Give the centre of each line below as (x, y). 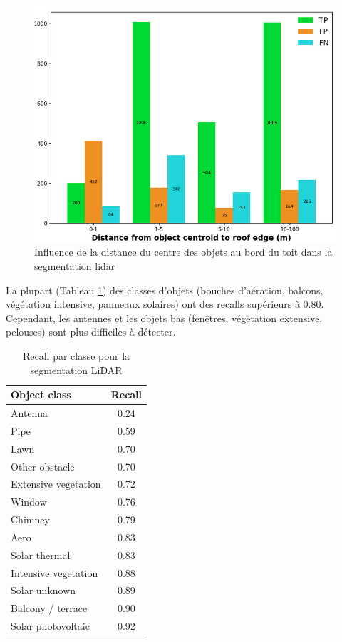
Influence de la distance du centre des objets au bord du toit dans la (183, 252)
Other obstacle (43, 466)
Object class (41, 395)
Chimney (30, 520)
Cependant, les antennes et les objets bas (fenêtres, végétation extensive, (164, 317)
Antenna (30, 412)
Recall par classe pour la (76, 355)
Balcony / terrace (49, 608)
